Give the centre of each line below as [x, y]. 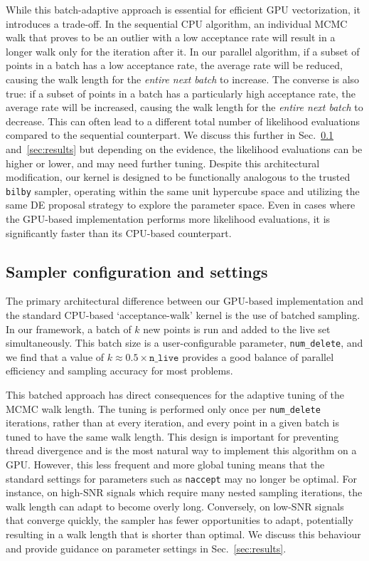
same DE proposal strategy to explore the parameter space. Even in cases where [181, 205]
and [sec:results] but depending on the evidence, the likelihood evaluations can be [184, 148]
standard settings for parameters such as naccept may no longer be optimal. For [181, 478]
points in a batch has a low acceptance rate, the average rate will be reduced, [174, 65]
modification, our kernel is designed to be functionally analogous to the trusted [178, 177]
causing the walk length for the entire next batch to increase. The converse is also [183, 79]
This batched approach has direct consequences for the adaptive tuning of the [175, 394]
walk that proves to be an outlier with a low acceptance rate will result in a [171, 37]
